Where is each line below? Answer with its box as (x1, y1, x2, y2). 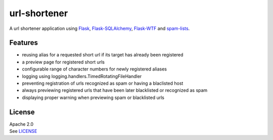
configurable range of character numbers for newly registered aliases (22, 66, 167, 72)
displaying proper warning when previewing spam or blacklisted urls (22, 94, 164, 100)
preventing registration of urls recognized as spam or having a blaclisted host (22, 80, 184, 86)
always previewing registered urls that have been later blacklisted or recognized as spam (22, 87, 208, 93)
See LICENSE (9, 128, 37, 134)
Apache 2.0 (9, 121, 34, 127)
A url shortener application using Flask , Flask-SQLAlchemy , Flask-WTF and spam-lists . (9, 25, 190, 31)
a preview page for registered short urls (22, 59, 105, 65)
